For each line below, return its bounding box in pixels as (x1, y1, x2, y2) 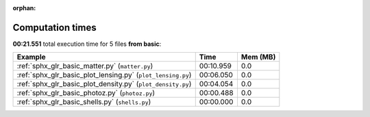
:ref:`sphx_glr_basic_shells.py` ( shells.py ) (16, 97, 151, 107)
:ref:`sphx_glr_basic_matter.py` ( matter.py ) (16, 62, 153, 71)
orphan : (12, 4, 36, 12)
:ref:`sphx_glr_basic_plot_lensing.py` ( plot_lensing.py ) (16, 70, 192, 80)
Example (16, 52, 46, 62)
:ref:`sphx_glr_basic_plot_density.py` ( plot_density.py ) (16, 79, 192, 89)
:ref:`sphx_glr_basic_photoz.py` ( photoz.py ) (16, 88, 156, 98)
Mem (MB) (241, 52, 276, 62)
